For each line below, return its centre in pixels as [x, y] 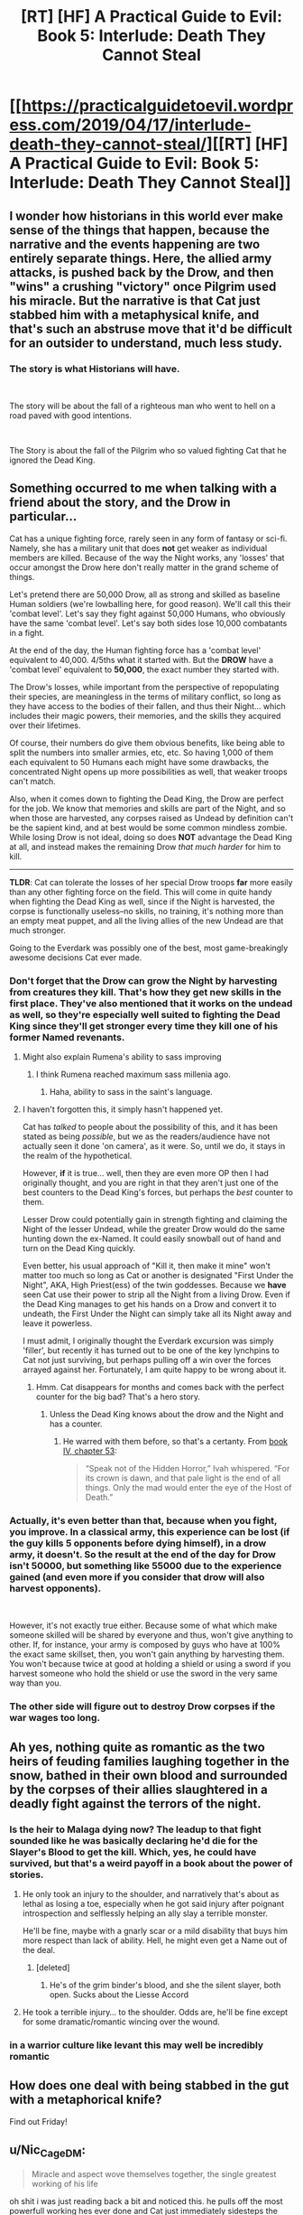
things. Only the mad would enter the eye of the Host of [188, 1487]
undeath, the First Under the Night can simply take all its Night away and [157, 1313]
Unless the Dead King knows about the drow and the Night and [166, 1414]
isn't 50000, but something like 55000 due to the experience [146, 1565]
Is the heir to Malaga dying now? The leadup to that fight [135, 1829]
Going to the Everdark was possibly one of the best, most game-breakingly [149, 948]
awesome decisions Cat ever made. [76, 957]
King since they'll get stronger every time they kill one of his [144, 1025]
